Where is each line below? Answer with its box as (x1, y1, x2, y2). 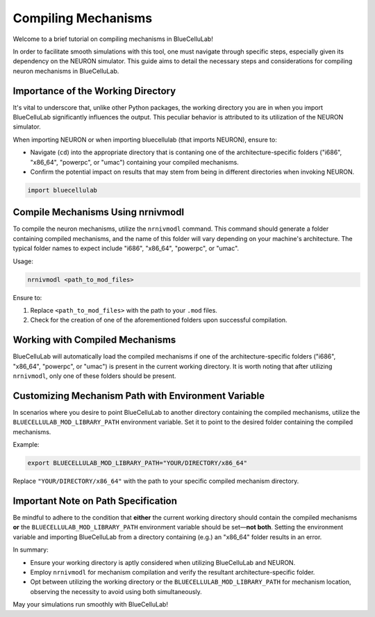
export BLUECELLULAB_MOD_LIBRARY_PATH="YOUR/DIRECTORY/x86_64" (27, 459, 248, 467)
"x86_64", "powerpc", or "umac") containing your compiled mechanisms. (30, 158, 239, 166)
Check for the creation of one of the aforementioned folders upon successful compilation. (30, 316, 287, 324)
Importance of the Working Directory (12, 85, 176, 97)
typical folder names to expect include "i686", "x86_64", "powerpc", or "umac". (12, 244, 240, 253)
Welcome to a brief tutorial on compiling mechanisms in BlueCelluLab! (12, 35, 213, 43)
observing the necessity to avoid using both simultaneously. (30, 587, 203, 595)
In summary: (12, 545, 49, 554)
